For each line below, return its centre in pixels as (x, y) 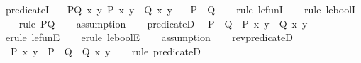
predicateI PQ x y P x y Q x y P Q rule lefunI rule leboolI (180, 9)
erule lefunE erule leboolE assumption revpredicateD (149, 37)
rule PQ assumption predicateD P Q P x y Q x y (163, 23)
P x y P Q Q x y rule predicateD (105, 51)
